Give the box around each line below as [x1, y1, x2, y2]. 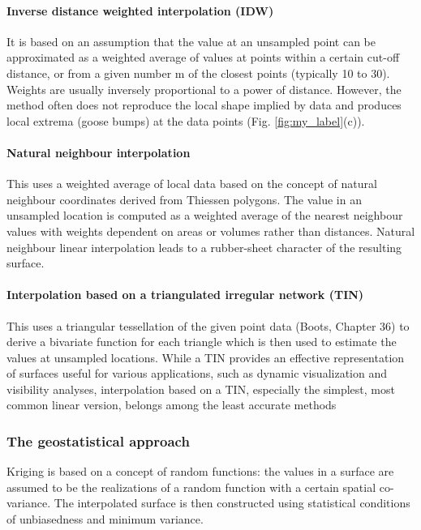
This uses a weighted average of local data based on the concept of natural [6, 175, 377, 192]
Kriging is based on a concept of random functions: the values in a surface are [6, 463, 394, 480]
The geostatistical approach [6, 431, 190, 451]
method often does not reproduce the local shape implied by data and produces [6, 96, 402, 113]
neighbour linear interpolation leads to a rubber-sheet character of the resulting [6, 238, 402, 255]
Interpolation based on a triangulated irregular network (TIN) [6, 286, 364, 303]
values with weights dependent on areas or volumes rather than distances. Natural [6, 222, 415, 239]
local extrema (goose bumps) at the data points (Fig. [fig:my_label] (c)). [6, 112, 365, 129]
